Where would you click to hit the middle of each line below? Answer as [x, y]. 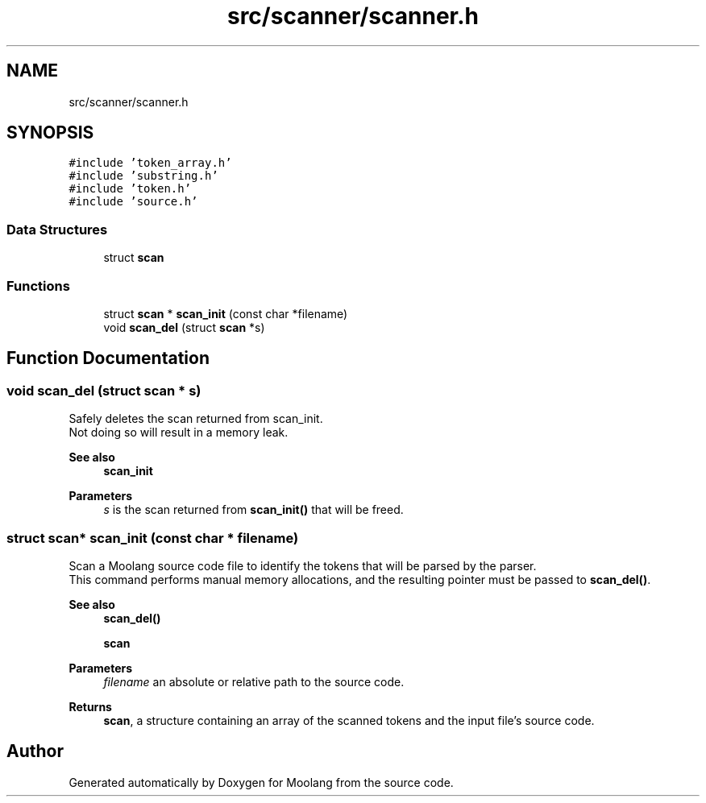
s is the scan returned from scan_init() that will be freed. [253, 510]
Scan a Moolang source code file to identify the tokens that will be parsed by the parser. [303, 565]
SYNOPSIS [50, 133]
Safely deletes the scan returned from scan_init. [196, 419]
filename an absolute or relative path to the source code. [254, 681]
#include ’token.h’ [130, 189]
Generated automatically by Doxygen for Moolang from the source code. [261, 782]
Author [35, 751]
